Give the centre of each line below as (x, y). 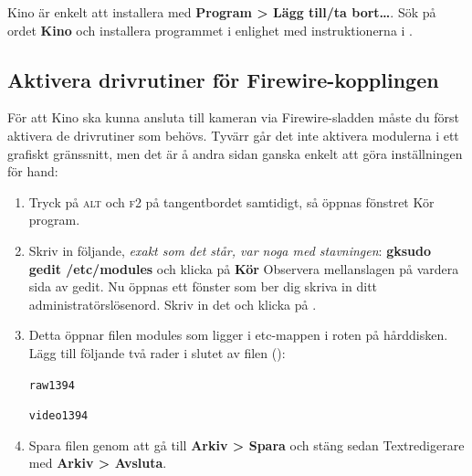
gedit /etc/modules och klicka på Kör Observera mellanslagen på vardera (244, 268)
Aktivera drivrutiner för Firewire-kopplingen (223, 79)
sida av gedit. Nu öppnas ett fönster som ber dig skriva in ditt (203, 286)
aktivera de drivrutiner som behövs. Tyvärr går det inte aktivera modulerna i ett (233, 135)
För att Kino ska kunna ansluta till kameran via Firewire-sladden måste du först (233, 117)
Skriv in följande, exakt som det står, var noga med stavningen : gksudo (230, 250)
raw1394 (52, 385)
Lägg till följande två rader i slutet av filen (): (157, 352)
